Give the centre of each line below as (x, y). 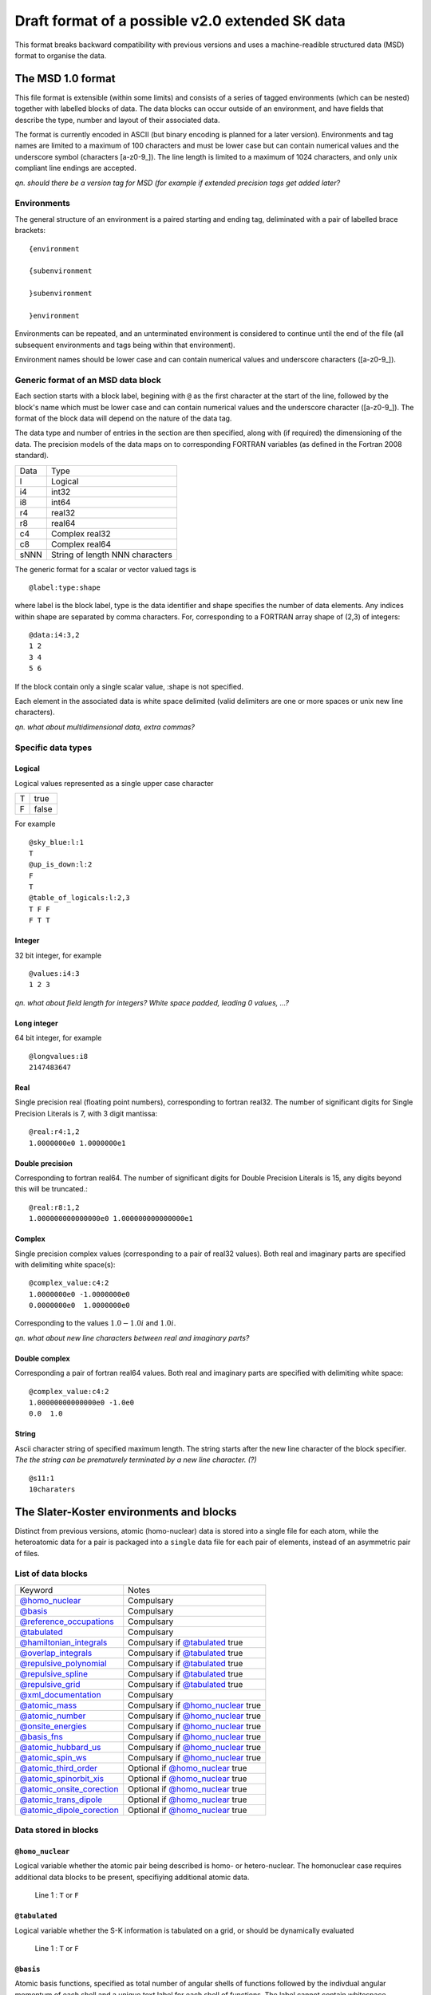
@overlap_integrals (56, 1653)
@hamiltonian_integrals (63, 1642)
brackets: (30, 231)
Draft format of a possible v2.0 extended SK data (180, 21)
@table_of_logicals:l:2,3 (80, 898)
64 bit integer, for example (58, 1038)
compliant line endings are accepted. (76, 168)
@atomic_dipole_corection (69, 1810)
